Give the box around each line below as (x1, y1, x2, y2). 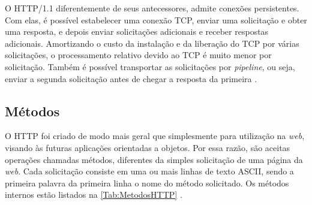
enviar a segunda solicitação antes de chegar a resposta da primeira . (5, 72, 257, 85)
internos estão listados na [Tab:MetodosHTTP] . (5, 188, 182, 201)
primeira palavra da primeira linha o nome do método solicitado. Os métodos (5, 176, 289, 189)
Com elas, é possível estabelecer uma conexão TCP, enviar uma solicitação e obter (5, 13, 307, 26)
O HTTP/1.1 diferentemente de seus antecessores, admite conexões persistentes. (5, 2, 299, 14)
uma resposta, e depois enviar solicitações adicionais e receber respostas (5, 25, 269, 38)
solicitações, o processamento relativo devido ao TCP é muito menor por (5, 49, 272, 61)
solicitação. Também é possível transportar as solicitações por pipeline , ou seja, (5, 60, 295, 73)
